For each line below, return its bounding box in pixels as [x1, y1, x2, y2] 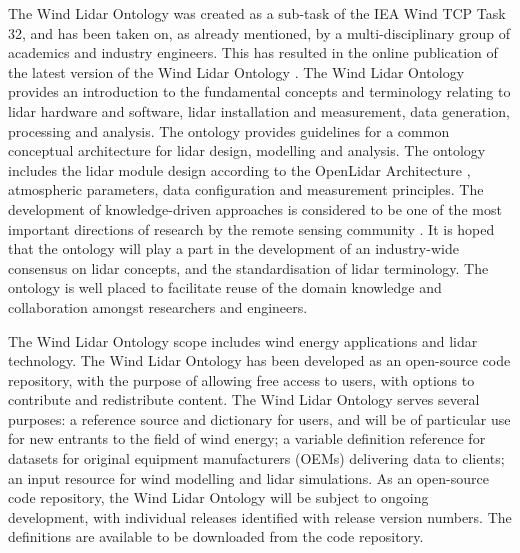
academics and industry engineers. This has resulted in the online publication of [8, 42, 498, 63]
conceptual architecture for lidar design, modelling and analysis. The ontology [8, 140, 486, 161]
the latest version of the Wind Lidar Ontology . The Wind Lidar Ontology [8, 61, 465, 82]
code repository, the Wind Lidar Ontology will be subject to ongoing [8, 487, 429, 508]
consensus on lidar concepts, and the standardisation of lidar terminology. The [8, 257, 489, 278]
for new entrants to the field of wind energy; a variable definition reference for [8, 428, 486, 449]
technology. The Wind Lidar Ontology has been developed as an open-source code [8, 350, 511, 371]
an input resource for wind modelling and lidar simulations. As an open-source [8, 467, 489, 488]
